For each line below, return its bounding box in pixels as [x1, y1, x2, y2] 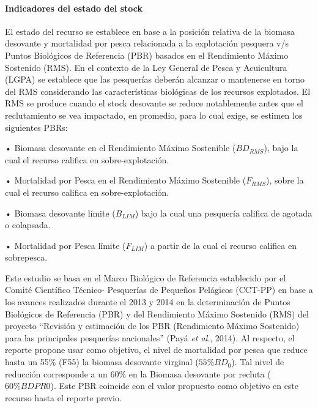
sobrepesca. [5, 251, 48, 264]
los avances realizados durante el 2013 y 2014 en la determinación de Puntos [5, 295, 290, 308]
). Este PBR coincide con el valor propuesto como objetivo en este [50, 379, 299, 392]
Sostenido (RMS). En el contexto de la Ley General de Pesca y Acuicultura [5, 61, 287, 73]
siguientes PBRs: [5, 121, 68, 133]
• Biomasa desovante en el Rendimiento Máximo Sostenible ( [5, 141, 236, 154]
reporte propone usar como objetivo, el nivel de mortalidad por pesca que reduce [5, 343, 308, 356]
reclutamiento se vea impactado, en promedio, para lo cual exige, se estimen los [5, 108, 303, 121]
